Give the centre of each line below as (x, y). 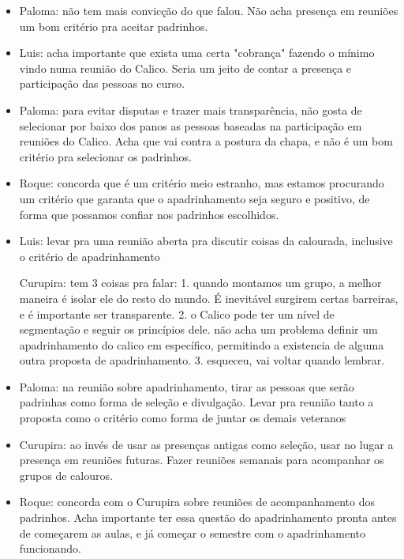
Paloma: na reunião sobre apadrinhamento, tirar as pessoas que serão (187, 386)
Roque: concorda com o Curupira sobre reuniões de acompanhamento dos (197, 502)
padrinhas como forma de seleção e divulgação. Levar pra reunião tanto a (196, 402)
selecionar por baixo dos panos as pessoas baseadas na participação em (191, 125)
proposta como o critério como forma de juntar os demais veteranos (183, 418)
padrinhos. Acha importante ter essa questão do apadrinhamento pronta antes (208, 517)
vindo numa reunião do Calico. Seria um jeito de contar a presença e (185, 68)
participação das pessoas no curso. (102, 83)
